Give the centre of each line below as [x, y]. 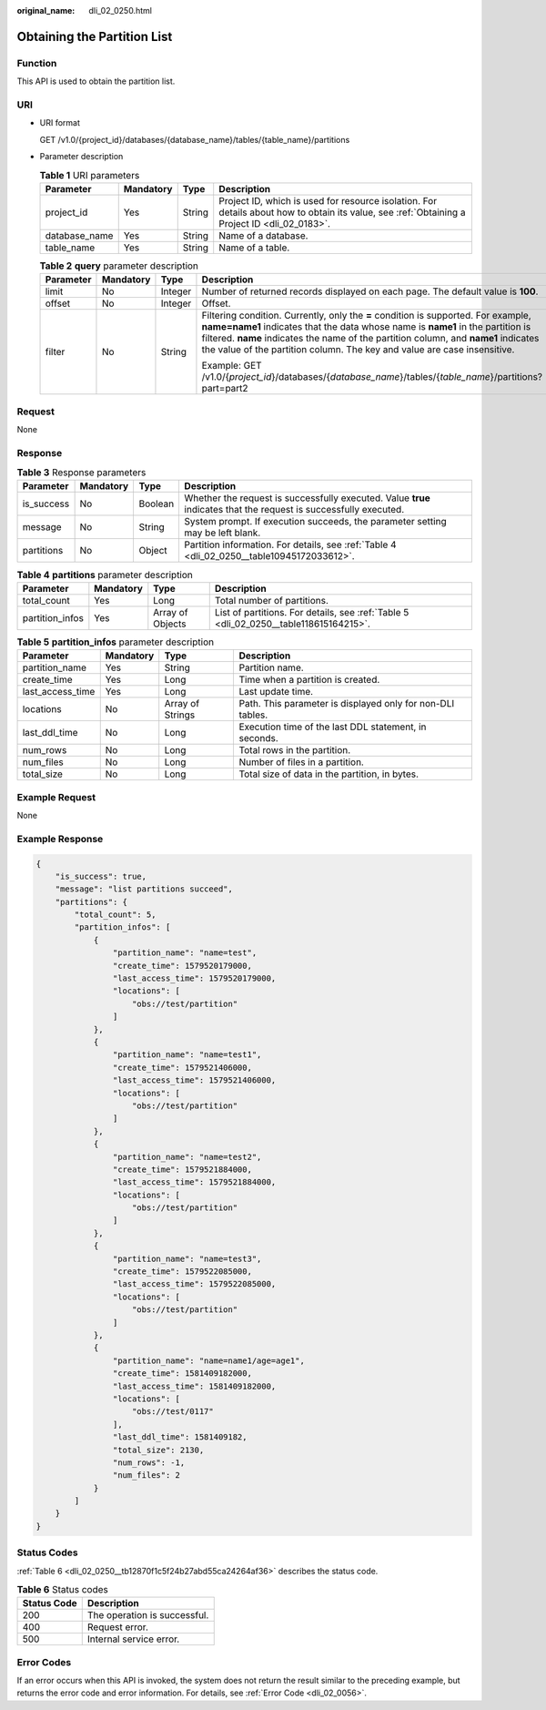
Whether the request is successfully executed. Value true [308, 498]
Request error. [118, 1627]
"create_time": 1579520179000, [182, 966]
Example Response [60, 839]
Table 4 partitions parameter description [105, 575]
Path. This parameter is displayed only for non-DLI [347, 704]
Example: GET [232, 366]
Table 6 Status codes [62, 1590]
